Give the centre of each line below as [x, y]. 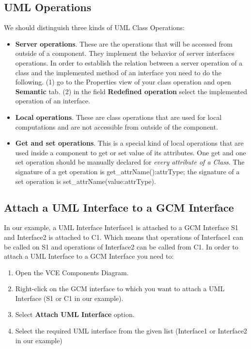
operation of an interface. [53, 101]
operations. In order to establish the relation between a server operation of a [129, 62]
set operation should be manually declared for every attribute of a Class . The [130, 162]
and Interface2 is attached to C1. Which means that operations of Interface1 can [124, 237]
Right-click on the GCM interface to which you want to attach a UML [120, 289]
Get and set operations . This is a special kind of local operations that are [129, 143]
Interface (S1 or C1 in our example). [69, 298]
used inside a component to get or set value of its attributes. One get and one [131, 152]
